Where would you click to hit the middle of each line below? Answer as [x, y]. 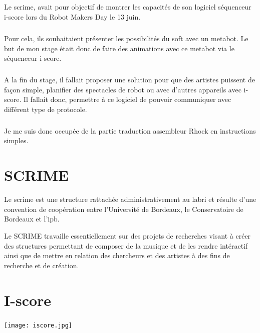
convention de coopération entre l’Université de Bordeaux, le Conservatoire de [124, 209]
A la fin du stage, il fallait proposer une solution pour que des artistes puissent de [129, 80]
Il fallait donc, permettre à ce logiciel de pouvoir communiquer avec [127, 99]
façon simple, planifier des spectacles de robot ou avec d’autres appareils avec [123, 89]
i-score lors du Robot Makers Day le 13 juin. [72, 16]
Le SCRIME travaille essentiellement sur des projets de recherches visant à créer [127, 235]
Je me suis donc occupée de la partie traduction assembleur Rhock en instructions [130, 130]
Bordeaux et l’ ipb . [32, 219]
